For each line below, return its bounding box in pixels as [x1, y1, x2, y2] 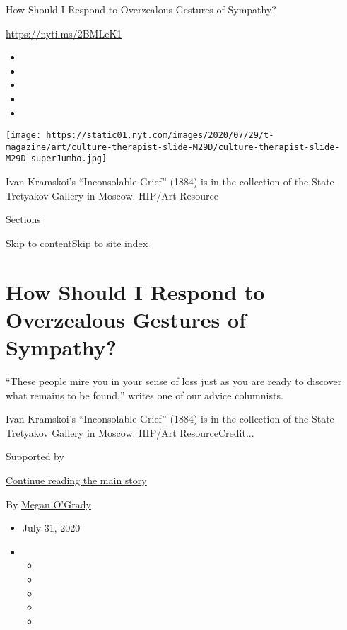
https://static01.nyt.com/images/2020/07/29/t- [46, 130, 274, 141]
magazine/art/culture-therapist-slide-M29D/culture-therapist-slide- [6, 142, 340, 152]
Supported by [6, 449, 64, 464]
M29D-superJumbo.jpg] [6, 154, 107, 164]
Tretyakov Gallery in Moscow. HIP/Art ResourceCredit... [6, 425, 254, 440]
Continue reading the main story [6, 472, 147, 487]
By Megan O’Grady [6, 496, 91, 511]
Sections [6, 212, 41, 227]
